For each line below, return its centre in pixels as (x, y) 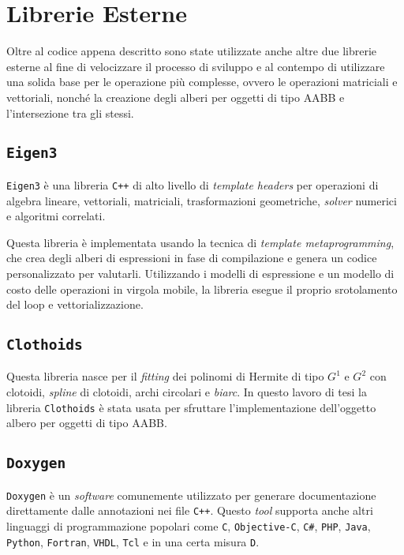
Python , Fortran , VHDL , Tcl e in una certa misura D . (133, 541)
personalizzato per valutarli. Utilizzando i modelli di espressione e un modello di (200, 273)
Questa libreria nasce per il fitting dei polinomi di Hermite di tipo (165, 376)
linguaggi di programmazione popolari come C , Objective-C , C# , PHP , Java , (189, 526)
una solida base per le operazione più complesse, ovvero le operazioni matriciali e (202, 82)
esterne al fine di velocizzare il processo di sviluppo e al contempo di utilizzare (196, 66)
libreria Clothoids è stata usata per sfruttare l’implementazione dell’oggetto (191, 407)
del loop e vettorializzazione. (75, 304)
